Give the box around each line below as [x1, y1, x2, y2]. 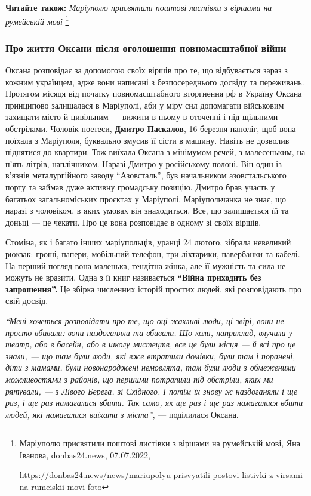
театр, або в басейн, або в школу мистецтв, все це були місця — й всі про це [5, 338, 296, 350]
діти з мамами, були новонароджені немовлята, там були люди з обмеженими [5, 361, 296, 374]
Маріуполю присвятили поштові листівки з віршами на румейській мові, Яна [19, 437, 300, 449]
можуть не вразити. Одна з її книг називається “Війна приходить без [5, 271, 261, 284]
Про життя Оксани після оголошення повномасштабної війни [5, 40, 287, 55]
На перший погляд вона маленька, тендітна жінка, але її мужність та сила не [5, 259, 286, 272]
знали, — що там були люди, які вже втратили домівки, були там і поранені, [5, 349, 295, 362]
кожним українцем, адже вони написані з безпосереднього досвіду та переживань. [5, 75, 304, 88]
